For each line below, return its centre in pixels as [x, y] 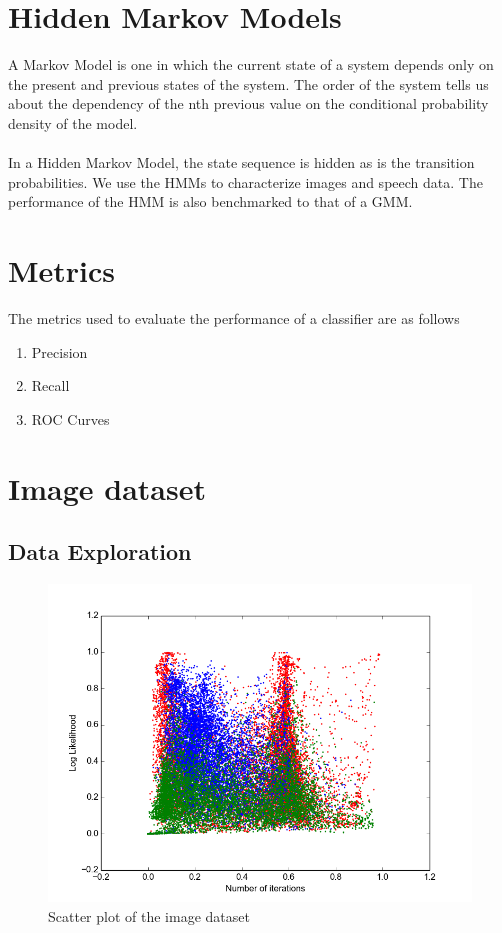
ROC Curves [70, 418]
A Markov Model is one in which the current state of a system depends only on [251, 64]
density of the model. [73, 122]
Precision [59, 351]
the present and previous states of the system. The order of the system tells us [248, 83]
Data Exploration [100, 551]
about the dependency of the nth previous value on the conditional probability [248, 103]
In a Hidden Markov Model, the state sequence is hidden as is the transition [241, 162]
